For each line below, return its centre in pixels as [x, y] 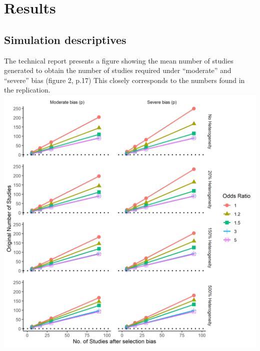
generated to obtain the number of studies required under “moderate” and [118, 70]
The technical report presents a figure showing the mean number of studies [119, 60]
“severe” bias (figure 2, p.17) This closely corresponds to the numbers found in [124, 80]
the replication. [27, 90]
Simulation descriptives [65, 39]
